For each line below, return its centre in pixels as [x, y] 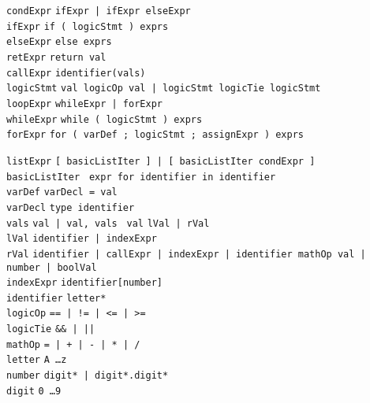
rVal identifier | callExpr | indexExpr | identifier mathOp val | [186, 254]
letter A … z [37, 360]
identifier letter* [56, 298]
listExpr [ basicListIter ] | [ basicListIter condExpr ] [161, 161]
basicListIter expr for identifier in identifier [141, 177]
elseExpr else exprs [59, 42]
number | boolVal [52, 267]
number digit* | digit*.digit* [88, 376]
